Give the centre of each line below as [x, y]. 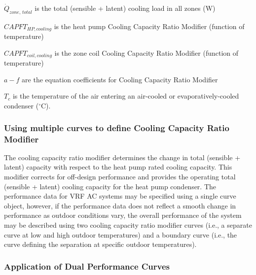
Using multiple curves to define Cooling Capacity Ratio [117, 127]
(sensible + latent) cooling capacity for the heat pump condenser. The [110, 186]
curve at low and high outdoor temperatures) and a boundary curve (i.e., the [121, 234]
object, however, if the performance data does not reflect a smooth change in [120, 205]
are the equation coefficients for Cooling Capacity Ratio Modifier [120, 79]
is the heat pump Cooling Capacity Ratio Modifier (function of [149, 26]
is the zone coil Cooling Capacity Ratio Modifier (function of [146, 52]
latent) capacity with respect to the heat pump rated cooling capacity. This [118, 167]
